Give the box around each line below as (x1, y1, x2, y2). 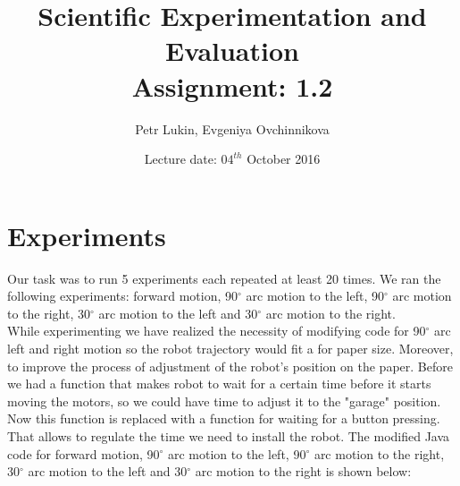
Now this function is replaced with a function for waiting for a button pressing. (7, 409, 440, 428)
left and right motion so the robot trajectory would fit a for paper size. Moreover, (7, 339, 454, 357)
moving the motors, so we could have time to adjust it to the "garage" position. (7, 391, 441, 410)
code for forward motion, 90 (7, 444, 160, 463)
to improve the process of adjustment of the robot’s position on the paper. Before (7, 356, 453, 375)
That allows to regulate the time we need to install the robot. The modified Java (7, 426, 450, 445)
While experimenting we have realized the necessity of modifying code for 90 (7, 321, 426, 340)
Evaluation (165, 32, 299, 69)
